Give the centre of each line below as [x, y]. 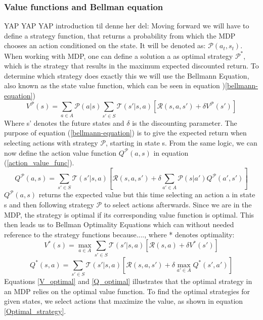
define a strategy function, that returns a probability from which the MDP [120, 35]
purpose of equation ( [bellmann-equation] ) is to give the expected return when [125, 133]
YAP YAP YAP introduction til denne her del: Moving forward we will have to [127, 26]
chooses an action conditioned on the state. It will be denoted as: [105, 45]
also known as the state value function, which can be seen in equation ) [115, 85]
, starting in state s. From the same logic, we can [182, 142]
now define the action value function [60, 152]
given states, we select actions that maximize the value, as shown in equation [124, 301]
